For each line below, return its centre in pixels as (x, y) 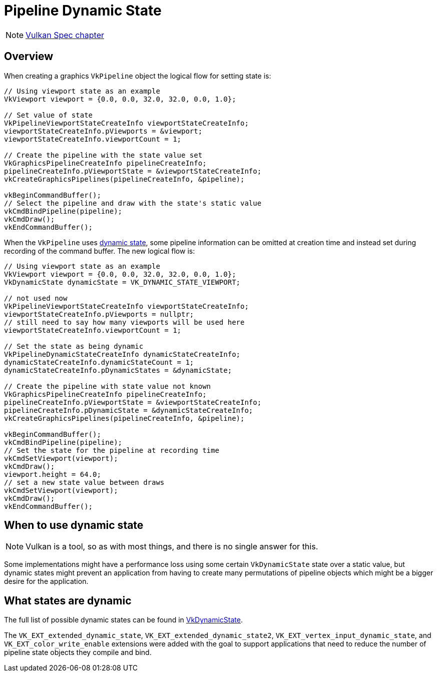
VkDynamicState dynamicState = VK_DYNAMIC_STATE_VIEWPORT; (122, 282)
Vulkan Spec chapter (65, 35)
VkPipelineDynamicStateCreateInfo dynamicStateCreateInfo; (122, 354)
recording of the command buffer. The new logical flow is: (100, 251)
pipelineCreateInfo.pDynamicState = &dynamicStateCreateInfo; (129, 410)
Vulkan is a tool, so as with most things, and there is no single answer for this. (172, 547)
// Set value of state (49, 115)
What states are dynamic (68, 600)
